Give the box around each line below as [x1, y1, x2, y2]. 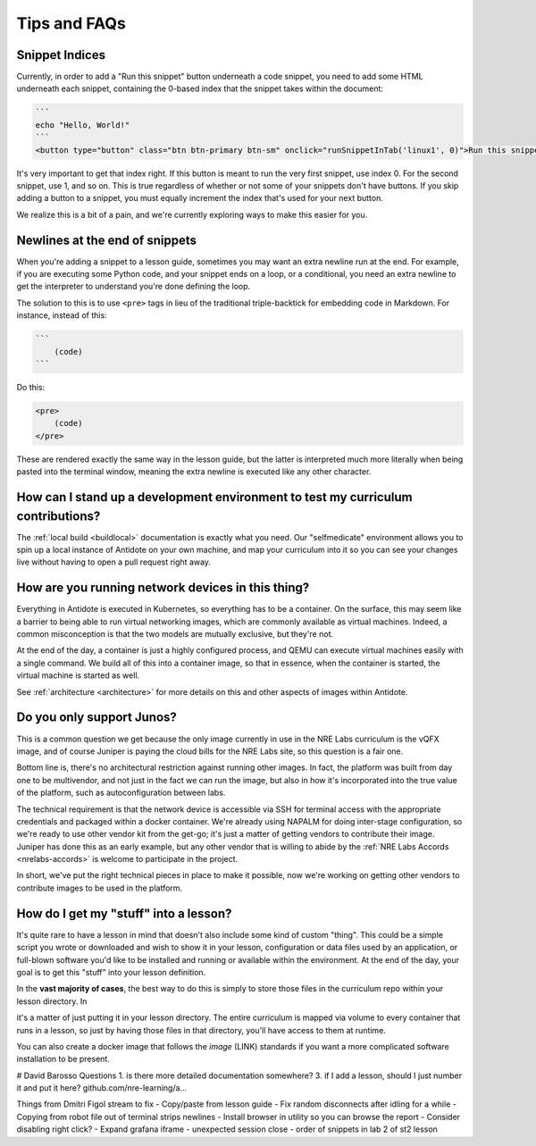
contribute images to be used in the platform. [16, 883, 183, 893]
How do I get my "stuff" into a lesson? [16, 906, 232, 921]
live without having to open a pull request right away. [16, 556, 212, 567]
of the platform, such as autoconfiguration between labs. [16, 787, 226, 799]
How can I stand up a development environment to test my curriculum [16, 489, 413, 505]
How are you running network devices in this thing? [16, 581, 310, 596]
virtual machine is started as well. [16, 670, 140, 681]
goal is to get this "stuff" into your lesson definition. [16, 966, 206, 977]
